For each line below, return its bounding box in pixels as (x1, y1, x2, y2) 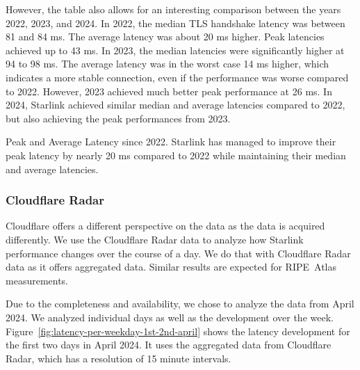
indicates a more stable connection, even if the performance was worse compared (6, 70, 349, 84)
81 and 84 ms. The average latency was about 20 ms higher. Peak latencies (6, 29, 325, 44)
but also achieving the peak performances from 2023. (6, 111, 231, 125)
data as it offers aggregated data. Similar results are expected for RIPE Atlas (6, 259, 337, 274)
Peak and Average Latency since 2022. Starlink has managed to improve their (6, 134, 336, 149)
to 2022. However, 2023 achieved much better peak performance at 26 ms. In (6, 83, 332, 98)
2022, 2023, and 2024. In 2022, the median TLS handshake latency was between (6, 15, 345, 30)
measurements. (6, 273, 69, 287)
